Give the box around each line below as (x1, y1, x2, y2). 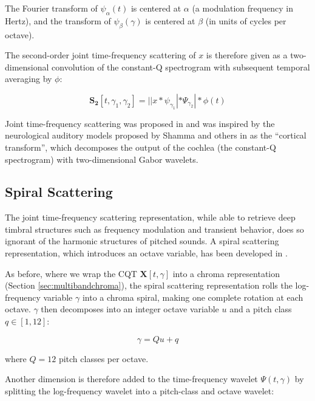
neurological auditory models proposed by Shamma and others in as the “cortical (5, 129, 307, 142)
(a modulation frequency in (192, 2, 293, 14)
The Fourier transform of (5, 2, 98, 14)
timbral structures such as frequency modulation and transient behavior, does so (5, 222, 304, 235)
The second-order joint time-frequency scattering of (5, 49, 196, 61)
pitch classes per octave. (58, 352, 149, 365)
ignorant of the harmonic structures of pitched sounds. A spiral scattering (5, 235, 279, 247)
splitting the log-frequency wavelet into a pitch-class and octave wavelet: (5, 384, 274, 397)
